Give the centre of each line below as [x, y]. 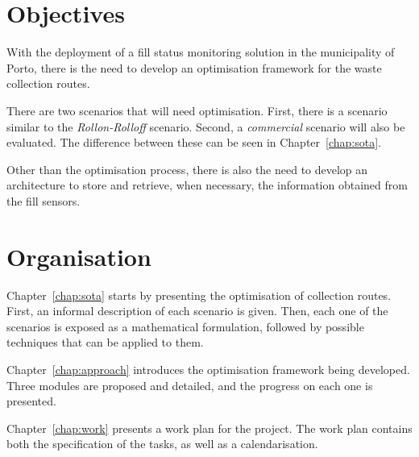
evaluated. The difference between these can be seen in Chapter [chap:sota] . [194, 142]
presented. [31, 401]
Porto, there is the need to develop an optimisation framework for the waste [194, 67]
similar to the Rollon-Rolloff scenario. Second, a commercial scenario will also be [206, 126]
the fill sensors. [44, 200]
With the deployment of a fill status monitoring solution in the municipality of [201, 52]
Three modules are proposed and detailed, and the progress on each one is [190, 385]
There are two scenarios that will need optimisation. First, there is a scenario [197, 110]
